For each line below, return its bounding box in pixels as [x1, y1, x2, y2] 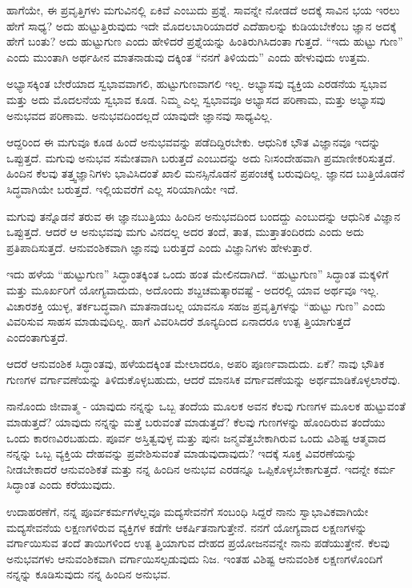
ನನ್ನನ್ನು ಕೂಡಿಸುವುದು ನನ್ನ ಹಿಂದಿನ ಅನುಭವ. [6, 566, 171, 582]
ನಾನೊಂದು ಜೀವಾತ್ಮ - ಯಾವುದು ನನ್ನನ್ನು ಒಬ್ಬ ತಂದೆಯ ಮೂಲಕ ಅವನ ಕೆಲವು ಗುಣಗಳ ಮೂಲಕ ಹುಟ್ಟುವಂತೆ [6, 398, 406, 414]
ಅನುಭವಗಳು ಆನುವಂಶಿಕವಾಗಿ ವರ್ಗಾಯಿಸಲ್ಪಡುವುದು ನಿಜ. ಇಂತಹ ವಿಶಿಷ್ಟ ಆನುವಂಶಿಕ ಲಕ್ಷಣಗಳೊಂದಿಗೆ [6, 550, 383, 566]
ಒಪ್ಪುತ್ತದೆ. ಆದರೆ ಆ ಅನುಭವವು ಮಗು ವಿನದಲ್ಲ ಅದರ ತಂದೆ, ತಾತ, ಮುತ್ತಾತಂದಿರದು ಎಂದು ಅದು [6, 223, 364, 240]
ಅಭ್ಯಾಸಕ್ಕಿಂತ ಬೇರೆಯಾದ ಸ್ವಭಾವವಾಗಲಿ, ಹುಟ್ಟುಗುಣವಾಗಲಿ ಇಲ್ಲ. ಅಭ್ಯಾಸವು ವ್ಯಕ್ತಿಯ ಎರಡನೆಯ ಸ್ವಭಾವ [6, 75, 387, 92]
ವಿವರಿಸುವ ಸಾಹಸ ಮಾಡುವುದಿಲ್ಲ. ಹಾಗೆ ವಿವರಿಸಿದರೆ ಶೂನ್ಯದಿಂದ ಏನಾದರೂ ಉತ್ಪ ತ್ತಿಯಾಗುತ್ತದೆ [6, 313, 351, 330]
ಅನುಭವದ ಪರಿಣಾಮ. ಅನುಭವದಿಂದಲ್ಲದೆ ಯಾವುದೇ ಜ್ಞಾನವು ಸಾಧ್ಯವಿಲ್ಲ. [6, 106, 273, 123]
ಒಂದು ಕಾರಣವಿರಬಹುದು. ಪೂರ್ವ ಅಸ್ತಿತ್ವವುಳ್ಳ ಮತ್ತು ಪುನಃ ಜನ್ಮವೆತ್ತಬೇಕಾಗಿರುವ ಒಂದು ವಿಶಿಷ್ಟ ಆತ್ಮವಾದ [6, 429, 386, 446]
